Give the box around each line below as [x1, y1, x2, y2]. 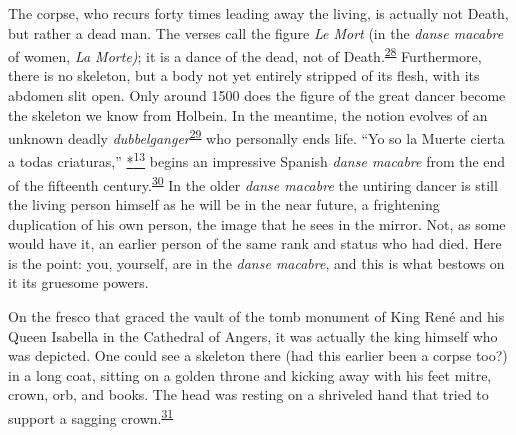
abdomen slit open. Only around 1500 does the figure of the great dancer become [8, 85, 506, 106]
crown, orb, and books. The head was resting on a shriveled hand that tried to [8, 384, 489, 405]
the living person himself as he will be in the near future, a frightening [8, 193, 440, 214]
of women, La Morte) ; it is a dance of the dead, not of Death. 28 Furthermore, [8, 43, 482, 66]
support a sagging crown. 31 [8, 404, 174, 428]
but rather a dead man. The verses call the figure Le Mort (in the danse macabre [8, 22, 504, 43]
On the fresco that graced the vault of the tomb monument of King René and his [8, 305, 505, 326]
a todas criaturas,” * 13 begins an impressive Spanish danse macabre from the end [8, 148, 506, 172]
